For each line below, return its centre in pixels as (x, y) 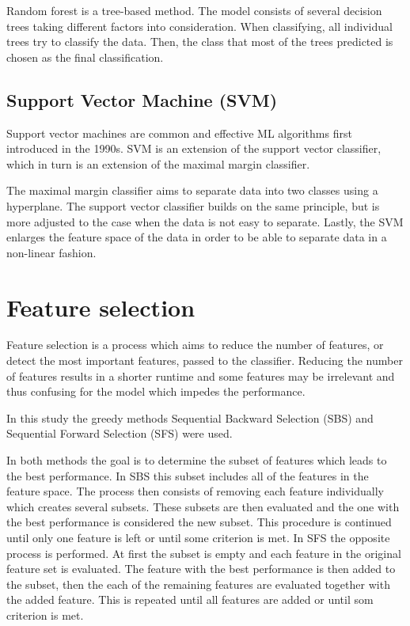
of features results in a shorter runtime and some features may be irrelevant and (201, 376)
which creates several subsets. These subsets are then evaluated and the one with (203, 506)
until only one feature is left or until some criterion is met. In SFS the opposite (198, 537)
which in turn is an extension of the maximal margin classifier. (158, 163)
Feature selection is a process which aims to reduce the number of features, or (195, 345)
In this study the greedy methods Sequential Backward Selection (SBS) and (190, 417)
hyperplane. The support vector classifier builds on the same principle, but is (193, 205)
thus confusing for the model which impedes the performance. (156, 391)
